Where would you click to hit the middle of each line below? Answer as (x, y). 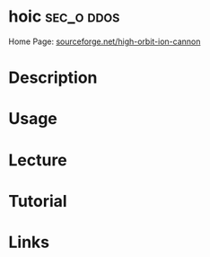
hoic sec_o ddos (64, 17)
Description (53, 78)
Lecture (38, 160)
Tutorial (38, 201)
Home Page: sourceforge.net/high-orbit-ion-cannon (105, 41)
